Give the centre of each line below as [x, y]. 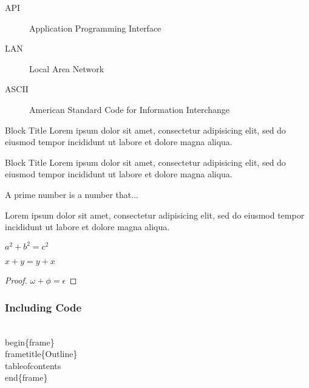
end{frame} [26, 377]
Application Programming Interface [95, 28]
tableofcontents [33, 365]
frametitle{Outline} [41, 354]
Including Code [43, 307]
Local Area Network [67, 68]
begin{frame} [30, 342]
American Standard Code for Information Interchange [130, 109]
